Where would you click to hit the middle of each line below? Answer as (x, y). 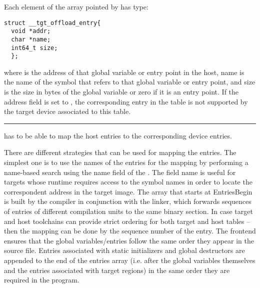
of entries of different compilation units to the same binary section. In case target (128, 211)
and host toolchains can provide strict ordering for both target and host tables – (127, 221)
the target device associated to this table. (67, 111)
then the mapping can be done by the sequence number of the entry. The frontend (130, 231)
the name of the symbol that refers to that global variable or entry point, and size (130, 82)
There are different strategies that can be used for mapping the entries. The (120, 152)
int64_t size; (34, 48)
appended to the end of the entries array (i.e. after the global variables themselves (130, 260)
